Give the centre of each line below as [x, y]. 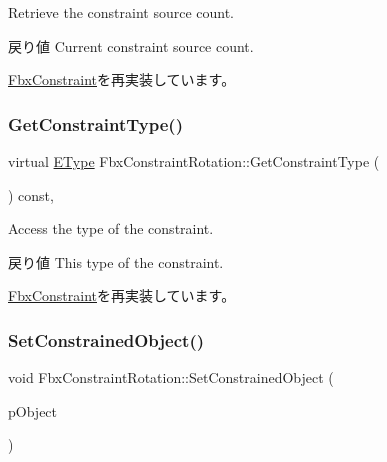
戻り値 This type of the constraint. [116, 261]
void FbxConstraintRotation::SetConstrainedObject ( [171, 377]
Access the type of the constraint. [111, 228]
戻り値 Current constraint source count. [131, 45]
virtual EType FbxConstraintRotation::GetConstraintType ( [194, 161]
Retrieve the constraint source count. [121, 12]
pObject [33, 410]
